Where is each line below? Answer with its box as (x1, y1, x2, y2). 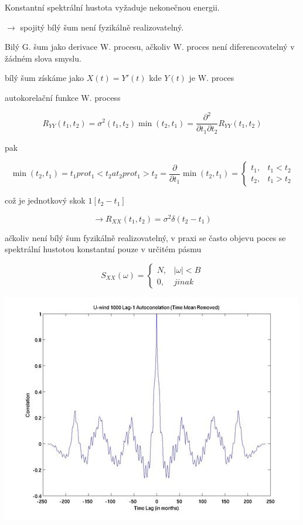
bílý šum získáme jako (5, 72, 84, 84)
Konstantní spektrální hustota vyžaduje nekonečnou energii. (5, 1, 220, 13)
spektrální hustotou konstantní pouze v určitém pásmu (5, 243, 202, 255)
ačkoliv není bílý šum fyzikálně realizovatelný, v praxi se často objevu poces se (5, 231, 286, 243)
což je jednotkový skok (5, 194, 86, 206)
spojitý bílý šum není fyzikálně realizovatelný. (20, 21, 184, 33)
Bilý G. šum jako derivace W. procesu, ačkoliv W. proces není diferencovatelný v (5, 40, 295, 53)
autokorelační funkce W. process (5, 91, 121, 103)
